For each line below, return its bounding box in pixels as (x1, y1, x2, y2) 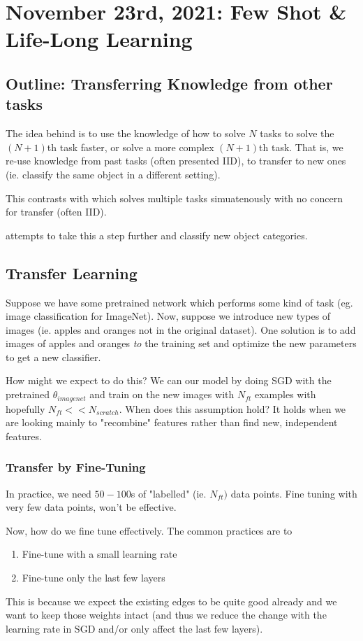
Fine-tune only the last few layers (22, 570, 165, 584)
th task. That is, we (259, 139, 343, 154)
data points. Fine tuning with (230, 486, 357, 500)
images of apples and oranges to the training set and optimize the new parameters (6, 336, 357, 351)
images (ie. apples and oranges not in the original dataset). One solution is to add (6, 322, 356, 337)
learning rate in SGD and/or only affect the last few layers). (6, 621, 263, 635)
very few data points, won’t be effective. (6, 500, 177, 514)
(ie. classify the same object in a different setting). (6, 167, 221, 181)
